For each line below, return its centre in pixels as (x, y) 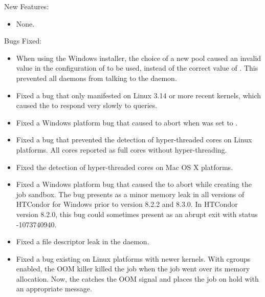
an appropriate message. (54, 289)
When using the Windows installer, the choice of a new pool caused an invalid (139, 58)
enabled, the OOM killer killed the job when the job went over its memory (133, 269)
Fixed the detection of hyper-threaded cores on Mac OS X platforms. (125, 167)
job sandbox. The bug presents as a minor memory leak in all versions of (130, 194)
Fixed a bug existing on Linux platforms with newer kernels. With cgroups (133, 258)
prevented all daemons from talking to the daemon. (96, 78)
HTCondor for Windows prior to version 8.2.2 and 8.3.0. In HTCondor (127, 204)
